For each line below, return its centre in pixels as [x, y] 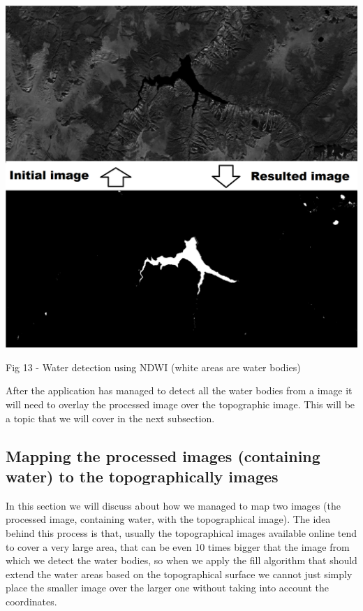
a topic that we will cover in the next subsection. [110, 418]
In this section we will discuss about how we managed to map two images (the [173, 505]
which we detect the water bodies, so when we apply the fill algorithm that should [181, 560]
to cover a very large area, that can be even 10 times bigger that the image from [178, 546]
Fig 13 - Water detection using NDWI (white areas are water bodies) [153, 367]
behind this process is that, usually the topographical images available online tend [181, 532]
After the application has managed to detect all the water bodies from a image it [179, 390]
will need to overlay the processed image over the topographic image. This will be [180, 404]
